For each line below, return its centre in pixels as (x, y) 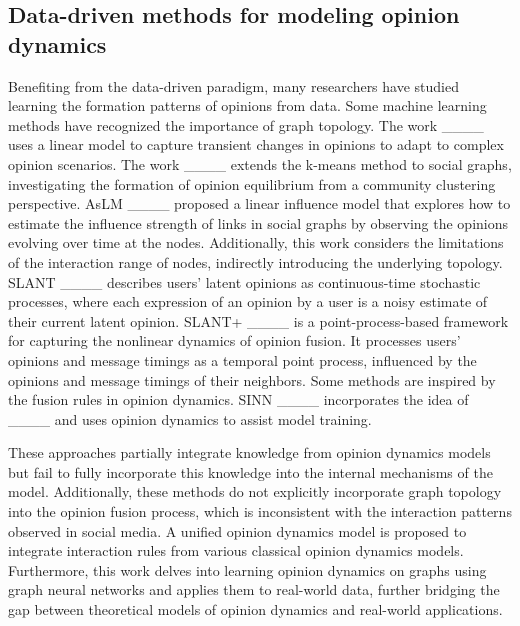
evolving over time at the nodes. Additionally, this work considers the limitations (256, 242)
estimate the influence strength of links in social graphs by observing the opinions (258, 222)
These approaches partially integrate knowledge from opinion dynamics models (249, 452)
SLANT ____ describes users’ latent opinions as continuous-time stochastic (244, 281)
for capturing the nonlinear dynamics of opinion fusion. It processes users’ (234, 340)
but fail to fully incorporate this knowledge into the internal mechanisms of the (250, 471)
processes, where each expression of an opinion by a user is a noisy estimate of (248, 301)
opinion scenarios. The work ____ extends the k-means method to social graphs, (260, 163)
